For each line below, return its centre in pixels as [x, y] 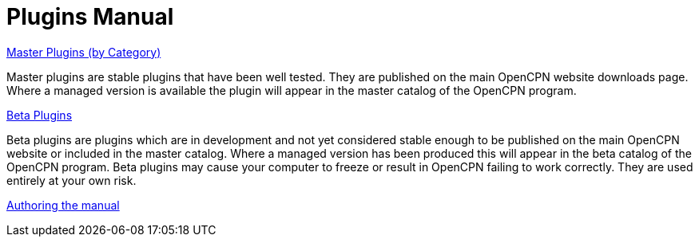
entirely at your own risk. [71, 180]
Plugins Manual [90, 17]
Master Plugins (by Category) [84, 52]
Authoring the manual [63, 205]
